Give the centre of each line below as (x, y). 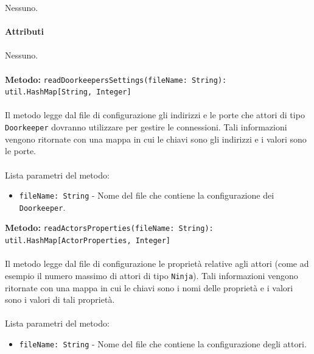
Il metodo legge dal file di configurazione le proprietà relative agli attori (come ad (157, 264)
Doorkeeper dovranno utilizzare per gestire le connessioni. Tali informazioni (146, 127)
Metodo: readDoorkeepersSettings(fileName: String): (116, 79)
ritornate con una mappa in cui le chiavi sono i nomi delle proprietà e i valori (149, 287)
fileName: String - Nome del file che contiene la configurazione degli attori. (163, 343)
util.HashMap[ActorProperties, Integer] (88, 241)
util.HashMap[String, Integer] (68, 92)
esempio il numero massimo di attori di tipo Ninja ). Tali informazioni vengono (152, 275)
